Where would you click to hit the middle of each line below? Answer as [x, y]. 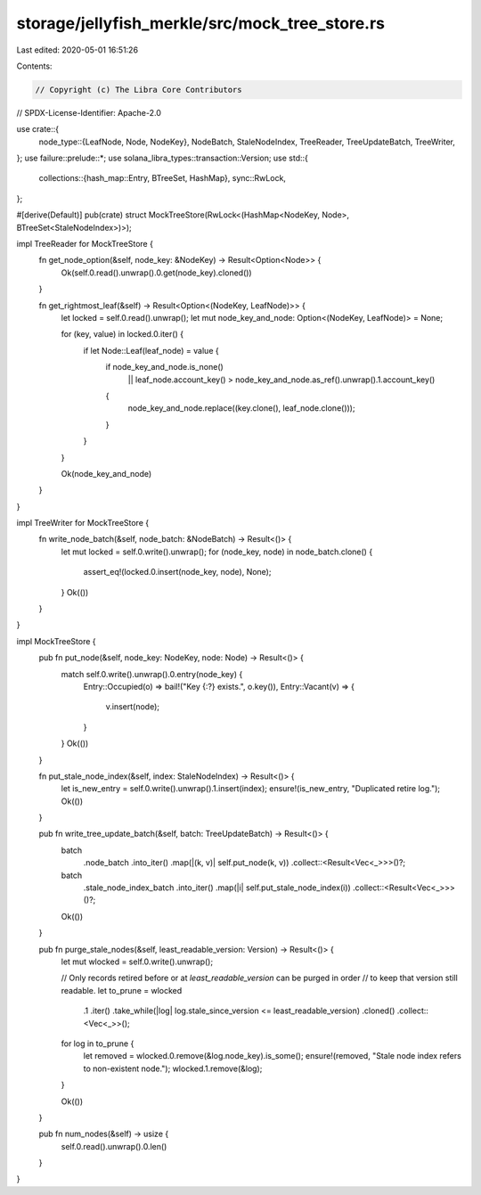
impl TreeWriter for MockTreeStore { [83, 523]
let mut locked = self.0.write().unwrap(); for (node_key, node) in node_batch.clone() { [217, 552]
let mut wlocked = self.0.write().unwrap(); [137, 962]
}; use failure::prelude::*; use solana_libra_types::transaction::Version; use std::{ [163, 158]
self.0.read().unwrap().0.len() [114, 1146]
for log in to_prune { [98, 1044]
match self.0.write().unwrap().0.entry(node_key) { [152, 674]
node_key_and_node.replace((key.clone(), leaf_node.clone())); [241, 408]
